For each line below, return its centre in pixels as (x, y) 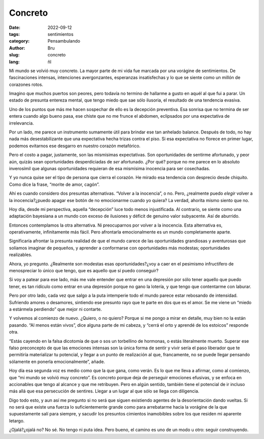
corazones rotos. (26, 84)
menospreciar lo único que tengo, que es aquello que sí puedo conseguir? (84, 271)
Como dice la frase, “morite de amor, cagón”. (54, 184)
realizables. (21, 255)
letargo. (17, 421)
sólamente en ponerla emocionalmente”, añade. (57, 362)
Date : (15, 27)
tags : (14, 34)
